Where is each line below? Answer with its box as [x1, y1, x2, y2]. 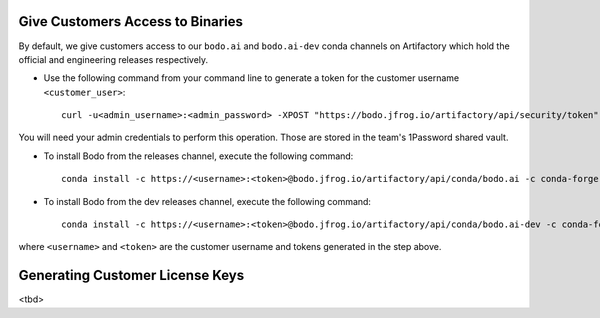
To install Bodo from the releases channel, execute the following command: [43, 150, 354, 162]
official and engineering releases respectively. [18, 53, 209, 65]
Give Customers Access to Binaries [18, 13, 244, 30]
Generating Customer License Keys [18, 267, 245, 284]
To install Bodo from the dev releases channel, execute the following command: [43, 195, 372, 207]
